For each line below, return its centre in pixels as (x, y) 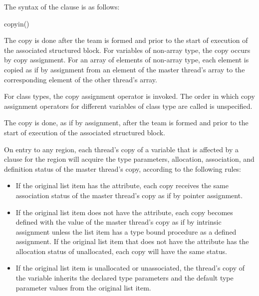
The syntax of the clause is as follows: (62, 6)
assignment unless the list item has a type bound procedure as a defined (126, 231)
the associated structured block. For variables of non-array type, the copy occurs (127, 50)
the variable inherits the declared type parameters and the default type (125, 278)
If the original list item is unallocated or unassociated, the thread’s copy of (130, 268)
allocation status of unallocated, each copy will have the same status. (121, 251)
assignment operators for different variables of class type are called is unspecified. (128, 106)
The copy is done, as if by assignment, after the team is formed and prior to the (126, 123)
